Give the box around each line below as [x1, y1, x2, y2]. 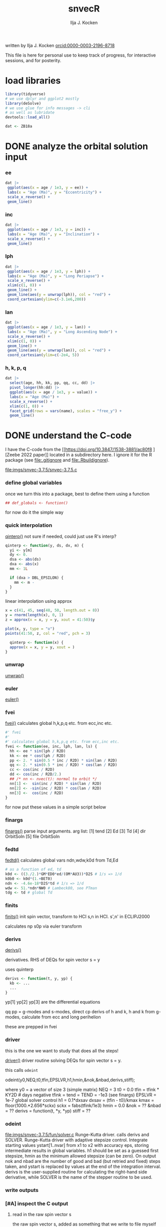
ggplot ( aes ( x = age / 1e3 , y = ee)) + [7, 185, 88, 190]
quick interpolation [5, 522, 52, 529]
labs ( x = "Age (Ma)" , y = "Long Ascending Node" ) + [7, 329, 117, 334]
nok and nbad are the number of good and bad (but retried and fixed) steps [5, 1158, 161, 1164]
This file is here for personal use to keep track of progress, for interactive [5, 52, 156, 58]
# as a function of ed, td [5, 867, 61, 872]
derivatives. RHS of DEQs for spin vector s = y [5, 957, 100, 963]
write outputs [5, 1186, 39, 1193]
